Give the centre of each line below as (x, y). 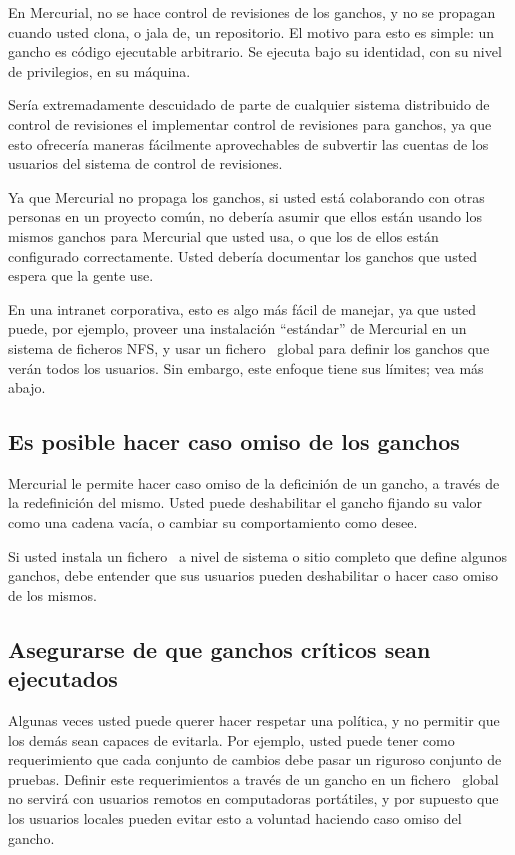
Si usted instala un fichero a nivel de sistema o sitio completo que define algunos (258, 555)
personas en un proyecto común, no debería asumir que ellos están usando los (245, 216)
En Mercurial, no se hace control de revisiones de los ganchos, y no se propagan (252, 12)
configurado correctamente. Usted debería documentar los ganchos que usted (243, 255)
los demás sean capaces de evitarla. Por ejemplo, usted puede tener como (231, 739)
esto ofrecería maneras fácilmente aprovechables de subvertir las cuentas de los (248, 143)
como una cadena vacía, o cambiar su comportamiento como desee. (213, 522)
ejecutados (63, 678)
